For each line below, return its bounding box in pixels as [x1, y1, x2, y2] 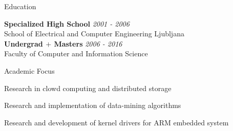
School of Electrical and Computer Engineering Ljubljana [4, 28, 184, 39]
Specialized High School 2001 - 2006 [4, 18, 130, 29]
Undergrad [4, 38, 43, 49]
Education [4, 1, 36, 11]
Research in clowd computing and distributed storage [4, 82, 172, 93]
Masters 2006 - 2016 [54, 38, 122, 49]
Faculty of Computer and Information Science [4, 48, 148, 59]
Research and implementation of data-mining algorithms [4, 100, 181, 111]
